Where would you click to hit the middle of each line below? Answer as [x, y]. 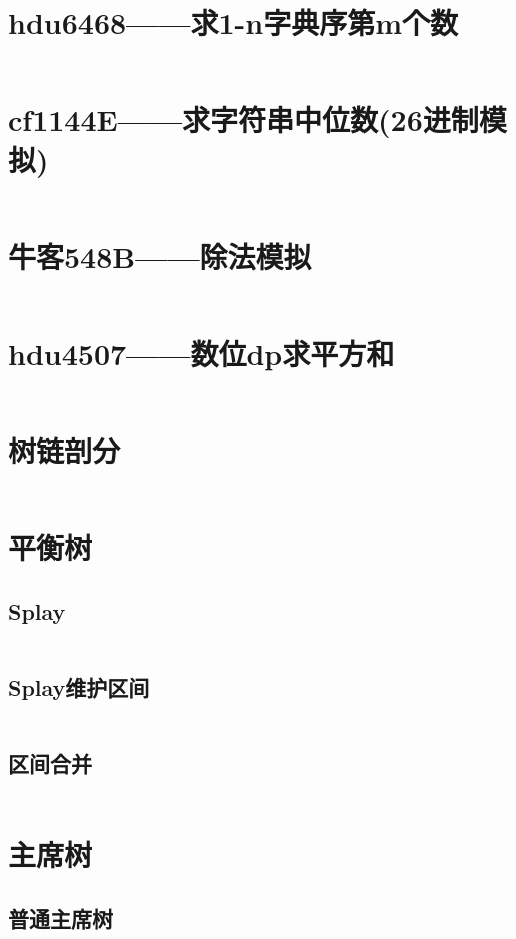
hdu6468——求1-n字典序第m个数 [233, 22]
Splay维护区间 [79, 686]
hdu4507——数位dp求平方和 [201, 352]
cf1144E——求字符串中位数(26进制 [243, 119]
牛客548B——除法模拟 [160, 255]
